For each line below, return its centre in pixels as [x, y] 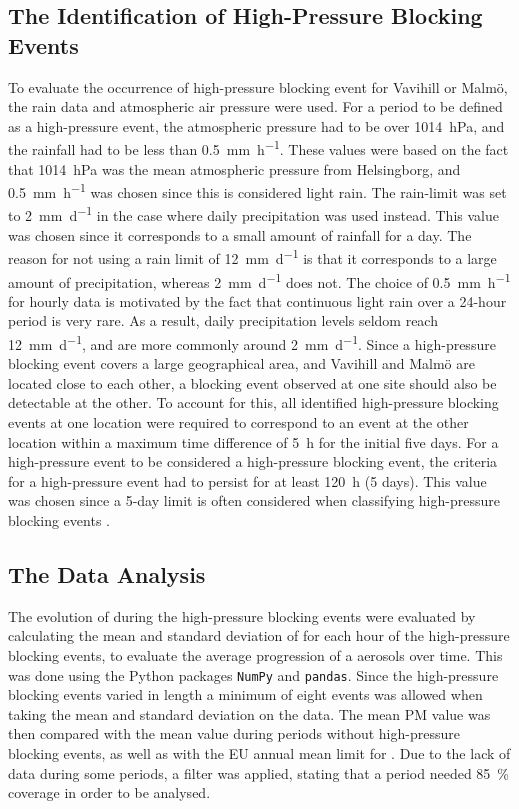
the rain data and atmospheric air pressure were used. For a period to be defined [255, 106]
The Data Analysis [107, 573]
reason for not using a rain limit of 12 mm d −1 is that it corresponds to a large [252, 256]
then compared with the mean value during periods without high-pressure [234, 733]
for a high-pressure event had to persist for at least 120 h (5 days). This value [247, 480]
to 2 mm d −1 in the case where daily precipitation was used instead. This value [253, 214]
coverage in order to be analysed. [109, 792]
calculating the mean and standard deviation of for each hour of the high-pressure [259, 635]
